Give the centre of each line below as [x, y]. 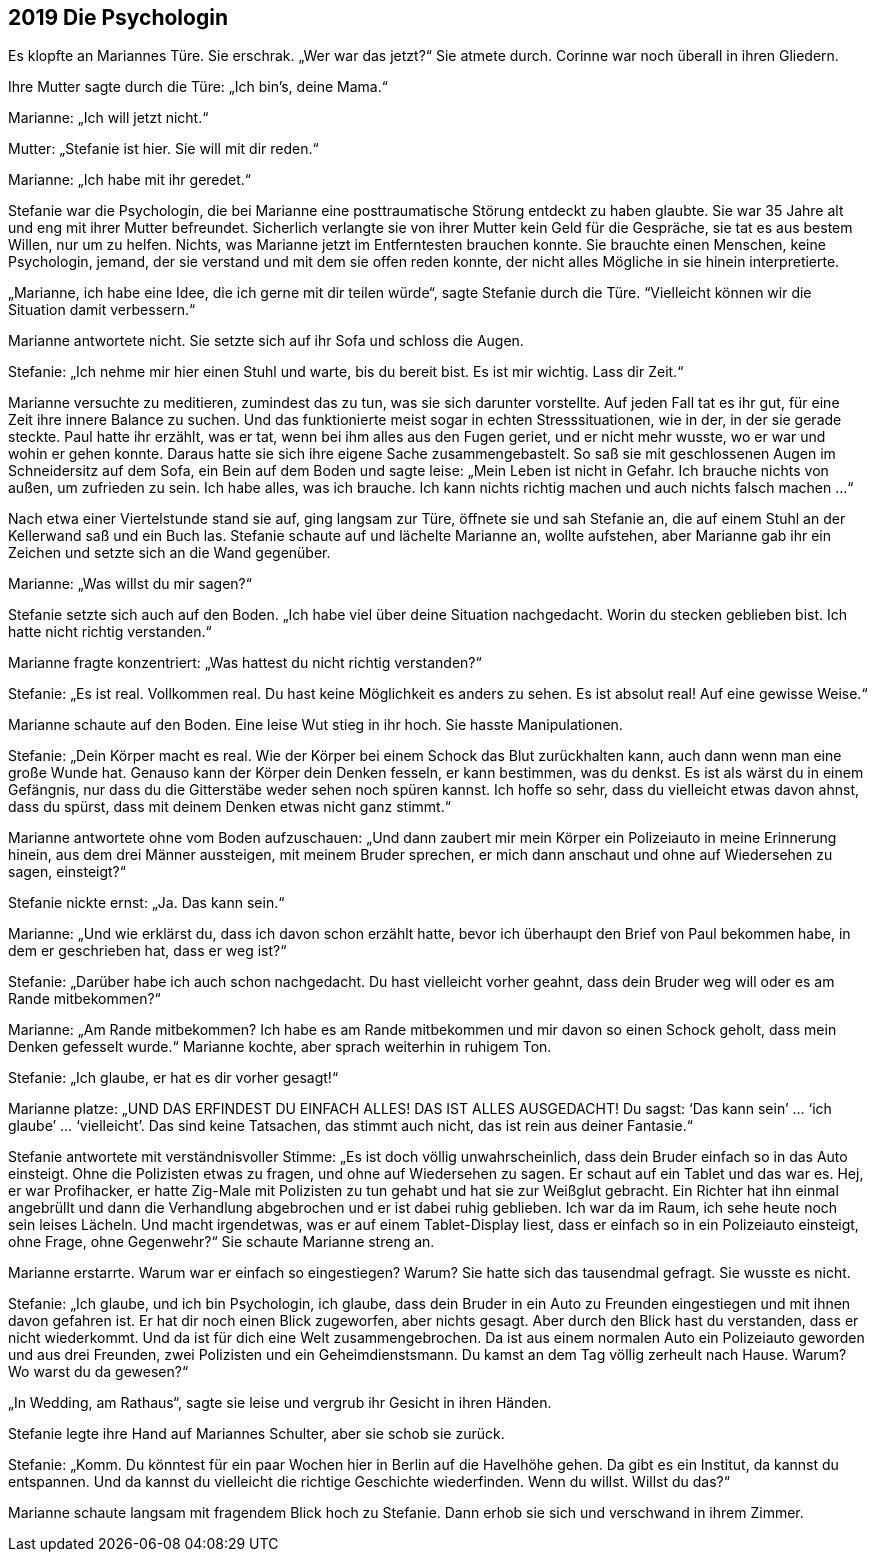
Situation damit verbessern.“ [102, 310]
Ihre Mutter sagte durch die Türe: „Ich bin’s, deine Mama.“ [198, 87]
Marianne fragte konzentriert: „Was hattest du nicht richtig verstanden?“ [245, 663]
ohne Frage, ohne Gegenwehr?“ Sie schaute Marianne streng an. [221, 1242]
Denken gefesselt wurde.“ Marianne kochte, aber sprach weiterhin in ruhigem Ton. [280, 1047]
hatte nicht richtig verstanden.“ [110, 632]
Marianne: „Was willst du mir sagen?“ [130, 584]
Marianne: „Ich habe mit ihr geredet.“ [130, 180]
